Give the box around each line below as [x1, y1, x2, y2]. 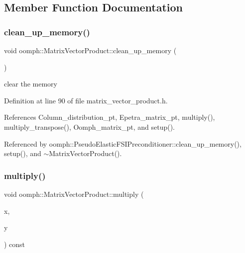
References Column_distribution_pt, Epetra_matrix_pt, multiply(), [4, 112, 215, 122]
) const [4, 239, 25, 249]
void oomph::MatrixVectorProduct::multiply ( [4, 188, 144, 199]
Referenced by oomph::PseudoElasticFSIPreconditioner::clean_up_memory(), [4, 138, 242, 149]
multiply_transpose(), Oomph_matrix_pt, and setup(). [4, 121, 175, 132]
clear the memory [4, 79, 58, 89]
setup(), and [4, 148, 41, 159]
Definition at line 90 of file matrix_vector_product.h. [4, 95, 168, 105]
